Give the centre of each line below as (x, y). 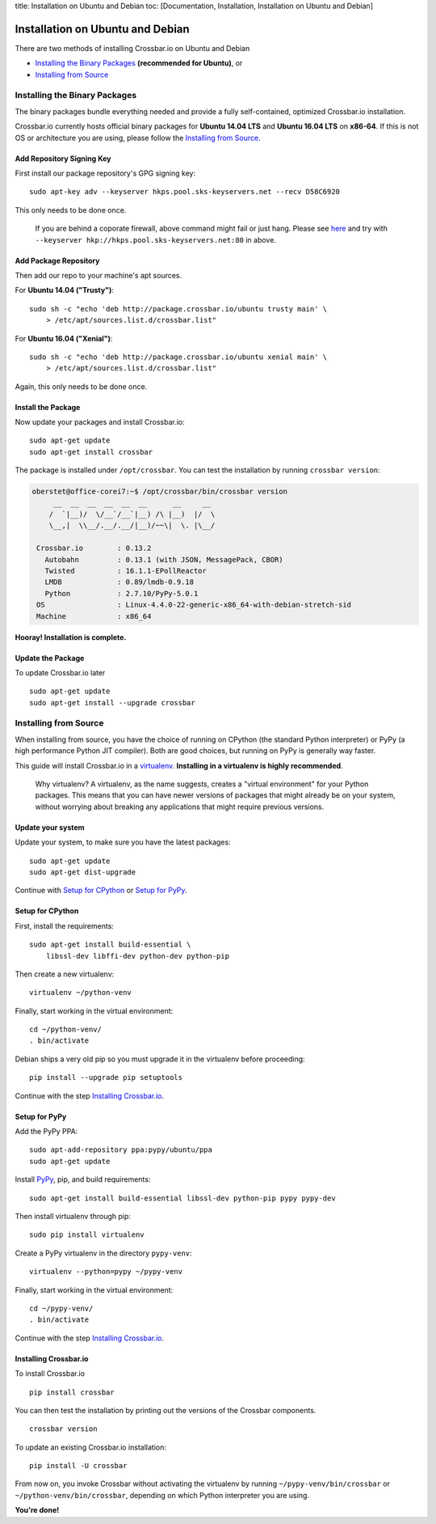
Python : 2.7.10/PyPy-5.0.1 (122, 593)
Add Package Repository (57, 260)
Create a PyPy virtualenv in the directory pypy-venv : (104, 1253)
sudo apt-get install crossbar (91, 452)
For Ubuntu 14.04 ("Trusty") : (65, 290)
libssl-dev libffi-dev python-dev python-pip (138, 956)
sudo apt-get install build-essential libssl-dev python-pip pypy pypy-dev (182, 1198)
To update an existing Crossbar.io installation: (91, 1447)
